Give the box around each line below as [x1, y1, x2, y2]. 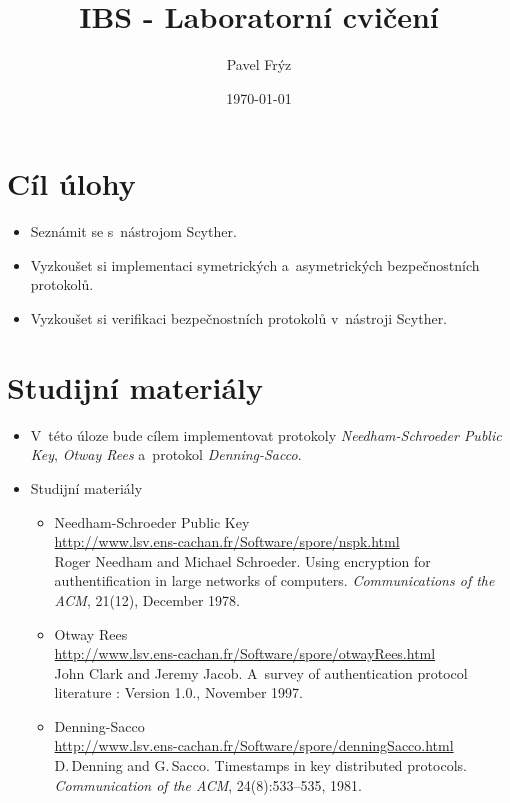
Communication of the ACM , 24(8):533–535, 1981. [54, 774, 363, 795]
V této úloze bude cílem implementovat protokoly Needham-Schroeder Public [30, 424, 502, 445]
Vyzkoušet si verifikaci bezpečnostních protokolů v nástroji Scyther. [30, 308, 448, 329]
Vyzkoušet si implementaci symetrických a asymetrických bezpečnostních [30, 254, 480, 275]
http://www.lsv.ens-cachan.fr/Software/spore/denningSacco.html [54, 735, 454, 756]
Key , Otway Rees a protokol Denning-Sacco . [30, 444, 302, 465]
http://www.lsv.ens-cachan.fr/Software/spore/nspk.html [54, 531, 400, 552]
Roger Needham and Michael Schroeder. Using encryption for [54, 550, 431, 571]
